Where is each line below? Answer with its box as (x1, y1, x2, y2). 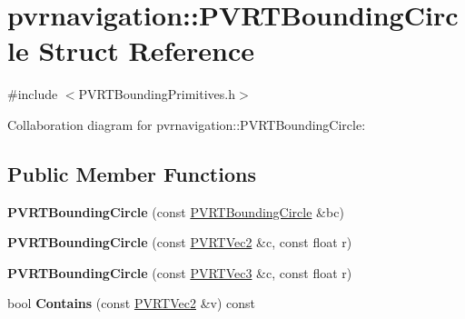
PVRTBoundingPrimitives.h (78, 85, 235, 104)
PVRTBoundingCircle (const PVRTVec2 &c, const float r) (7, 233, 352, 252)
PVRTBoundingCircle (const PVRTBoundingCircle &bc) (7, 202, 344, 221)
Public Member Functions (7, 159, 256, 187)
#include (7, 85, 58, 104)
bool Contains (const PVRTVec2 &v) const (7, 294, 255, 313)
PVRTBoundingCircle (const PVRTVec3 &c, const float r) (7, 263, 352, 282)
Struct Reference (38, 32, 255, 69)
